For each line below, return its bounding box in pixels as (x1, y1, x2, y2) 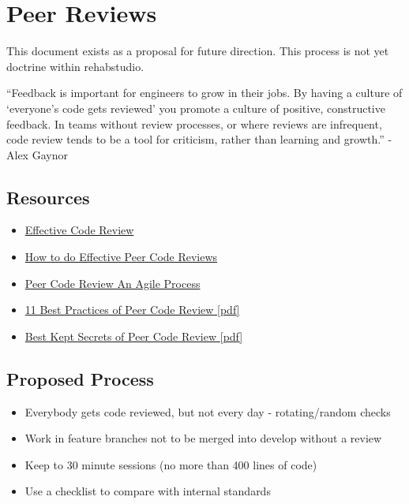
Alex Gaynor (6, 146, 68, 162)
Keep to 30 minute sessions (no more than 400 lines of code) (24, 456, 317, 472)
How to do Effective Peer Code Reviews (24, 248, 218, 265)
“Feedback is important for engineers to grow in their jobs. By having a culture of (6, 84, 403, 101)
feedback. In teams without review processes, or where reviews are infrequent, (6, 115, 382, 132)
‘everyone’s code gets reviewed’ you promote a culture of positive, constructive (6, 99, 385, 116)
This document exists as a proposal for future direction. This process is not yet (6, 43, 389, 59)
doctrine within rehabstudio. (6, 58, 144, 74)
